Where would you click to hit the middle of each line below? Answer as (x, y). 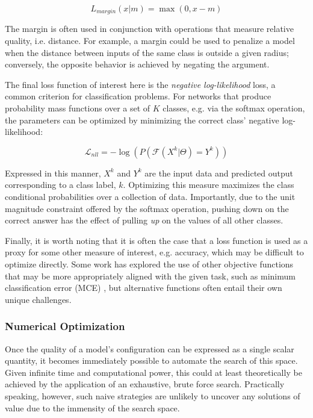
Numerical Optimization (65, 326)
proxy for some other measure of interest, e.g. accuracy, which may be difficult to (154, 252)
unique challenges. (38, 299)
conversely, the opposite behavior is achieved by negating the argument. (137, 64)
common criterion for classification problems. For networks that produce (138, 96)
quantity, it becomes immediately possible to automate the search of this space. (151, 360)
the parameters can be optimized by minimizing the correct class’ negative (142, 120)
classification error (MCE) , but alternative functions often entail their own (144, 288)
